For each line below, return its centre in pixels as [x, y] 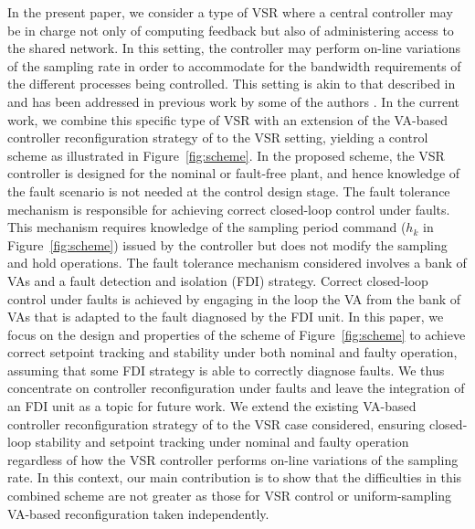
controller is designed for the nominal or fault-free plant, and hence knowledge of [234, 173]
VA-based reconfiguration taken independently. [138, 513]
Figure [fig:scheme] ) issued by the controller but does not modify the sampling [227, 244]
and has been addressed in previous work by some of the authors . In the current [233, 101]
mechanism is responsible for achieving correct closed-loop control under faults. [229, 209]
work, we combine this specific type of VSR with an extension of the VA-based [227, 119]
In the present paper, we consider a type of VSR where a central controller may [230, 12]
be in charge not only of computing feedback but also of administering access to [231, 30]
